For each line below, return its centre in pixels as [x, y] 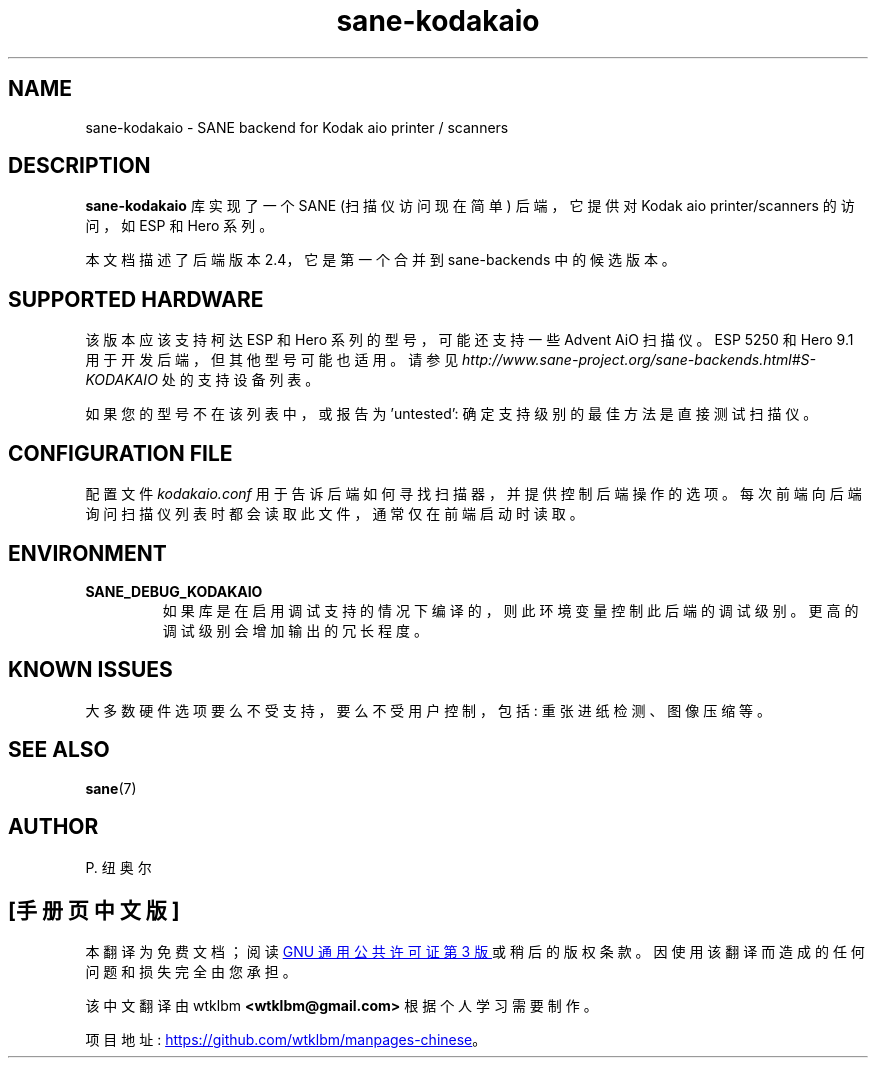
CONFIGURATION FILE [120, 453]
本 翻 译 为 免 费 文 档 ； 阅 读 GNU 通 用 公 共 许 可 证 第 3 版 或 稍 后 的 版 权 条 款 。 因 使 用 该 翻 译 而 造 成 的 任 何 [475, 952]
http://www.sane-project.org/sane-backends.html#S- [639, 360]
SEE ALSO [59, 750]
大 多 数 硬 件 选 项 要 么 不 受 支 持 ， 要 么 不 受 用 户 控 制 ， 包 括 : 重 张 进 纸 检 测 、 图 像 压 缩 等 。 [428, 710]
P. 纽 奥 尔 [118, 867]
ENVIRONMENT [87, 553]
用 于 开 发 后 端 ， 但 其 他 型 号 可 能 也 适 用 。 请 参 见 [272, 360]
